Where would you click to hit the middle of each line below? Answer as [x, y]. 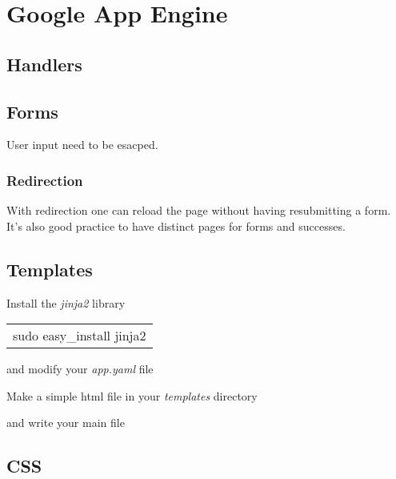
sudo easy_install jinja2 [80, 336]
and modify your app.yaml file [80, 369]
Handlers [44, 64]
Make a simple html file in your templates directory [132, 395]
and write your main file [66, 423]
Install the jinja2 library [66, 302]
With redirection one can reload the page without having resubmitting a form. [199, 210]
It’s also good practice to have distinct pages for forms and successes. [176, 225]
